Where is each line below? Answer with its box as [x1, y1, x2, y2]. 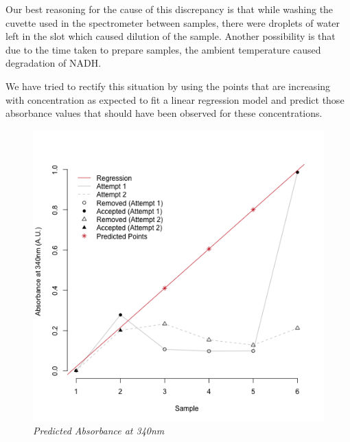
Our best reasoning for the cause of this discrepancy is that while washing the [5, 2, 334, 16]
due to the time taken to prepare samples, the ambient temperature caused [5, 42, 321, 56]
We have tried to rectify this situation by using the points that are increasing [5, 78, 331, 93]
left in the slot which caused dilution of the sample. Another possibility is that [5, 29, 336, 43]
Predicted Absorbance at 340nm [33, 423, 165, 438]
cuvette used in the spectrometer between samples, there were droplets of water [5, 15, 340, 30]
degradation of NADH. [5, 56, 102, 70]
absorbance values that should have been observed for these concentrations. [5, 106, 323, 120]
